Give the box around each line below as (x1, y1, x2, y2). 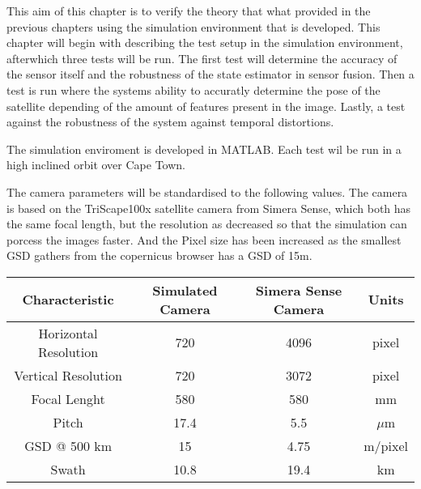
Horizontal (38, 323, 98, 342)
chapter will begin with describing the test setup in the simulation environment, (6, 34, 403, 51)
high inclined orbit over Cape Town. (6, 156, 185, 173)
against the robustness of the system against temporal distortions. (6, 113, 334, 130)
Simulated (152, 280, 218, 300)
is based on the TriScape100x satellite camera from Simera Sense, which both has (6, 199, 411, 216)
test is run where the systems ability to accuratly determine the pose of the (6, 81, 381, 98)
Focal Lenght (31, 389, 105, 408)
